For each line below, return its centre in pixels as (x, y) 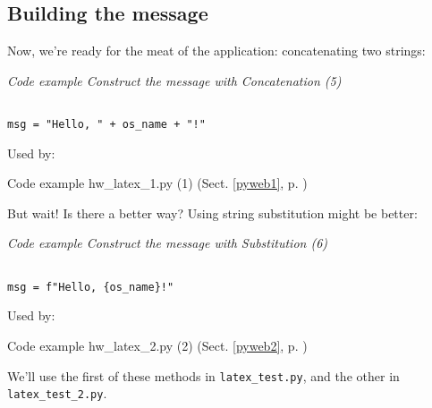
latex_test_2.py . (57, 393)
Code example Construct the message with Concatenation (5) (174, 80)
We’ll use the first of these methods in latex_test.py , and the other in (203, 375)
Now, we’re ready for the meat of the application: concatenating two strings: (216, 51)
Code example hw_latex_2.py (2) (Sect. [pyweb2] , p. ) (157, 345)
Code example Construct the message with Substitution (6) (168, 243)
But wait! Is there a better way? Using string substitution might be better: (212, 212)
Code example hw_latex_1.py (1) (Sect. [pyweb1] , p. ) (157, 183)
